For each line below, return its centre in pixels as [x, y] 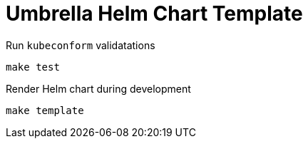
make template [45, 110]
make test [33, 67]
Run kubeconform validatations [81, 45]
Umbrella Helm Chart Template [154, 14]
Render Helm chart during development [98, 88]
